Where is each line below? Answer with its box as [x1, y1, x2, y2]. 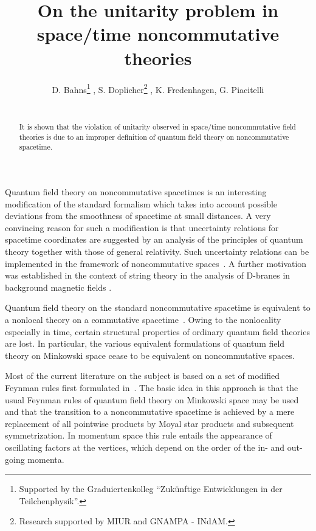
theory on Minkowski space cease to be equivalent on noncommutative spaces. [5, 349, 295, 361]
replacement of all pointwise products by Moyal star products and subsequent [5, 417, 294, 429]
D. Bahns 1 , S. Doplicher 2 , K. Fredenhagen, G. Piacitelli [52, 81, 264, 95]
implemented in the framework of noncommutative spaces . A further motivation [5, 257, 307, 269]
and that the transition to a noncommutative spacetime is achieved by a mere [5, 405, 295, 418]
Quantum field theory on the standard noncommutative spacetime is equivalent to [5, 301, 311, 314]
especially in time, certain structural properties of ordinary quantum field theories [5, 325, 310, 338]
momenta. [27, 453, 64, 465]
